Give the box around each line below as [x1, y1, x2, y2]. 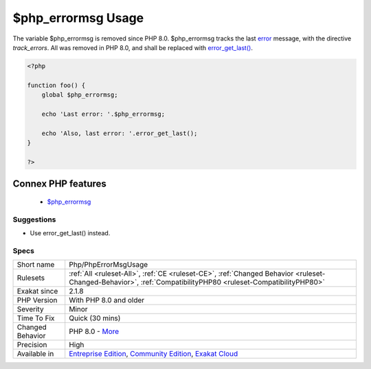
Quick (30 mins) [69, 313, 121, 323]
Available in [16, 349, 54, 359]
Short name [16, 260, 55, 270]
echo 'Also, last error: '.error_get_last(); [41, 129, 198, 137]
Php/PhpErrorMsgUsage [69, 260, 148, 270]
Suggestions [12, 215, 56, 224]
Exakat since [16, 287, 58, 296]
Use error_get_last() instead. [30, 228, 111, 237]
